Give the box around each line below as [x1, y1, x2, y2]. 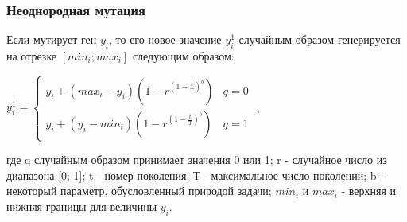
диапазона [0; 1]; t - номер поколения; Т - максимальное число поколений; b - [6, 166, 384, 183]
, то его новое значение [108, 31, 222, 48]
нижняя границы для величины [6, 197, 157, 214]
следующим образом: [132, 48, 235, 64]
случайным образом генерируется [238, 31, 401, 48]
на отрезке [6, 48, 57, 64]
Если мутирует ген [6, 31, 97, 48]
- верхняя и [341, 182, 397, 199]
